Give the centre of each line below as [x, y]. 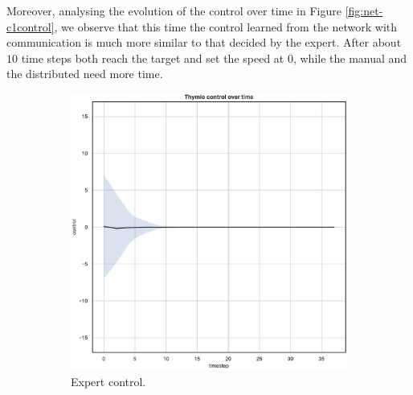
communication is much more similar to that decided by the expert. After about [204, 42]
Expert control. [108, 381]
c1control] [31, 26]
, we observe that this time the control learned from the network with [226, 26]
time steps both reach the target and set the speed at [153, 58]
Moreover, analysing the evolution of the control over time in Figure [174, 10]
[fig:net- [364, 10]
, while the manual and [350, 58]
